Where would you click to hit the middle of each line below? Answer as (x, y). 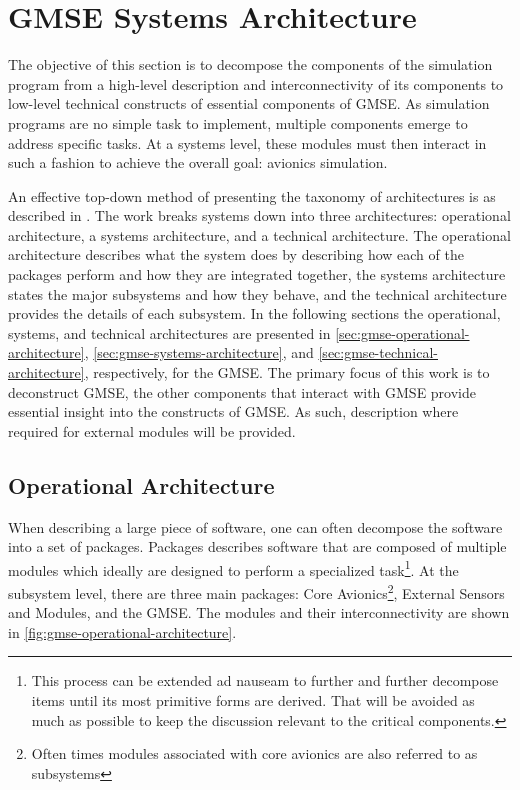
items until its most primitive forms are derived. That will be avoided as (253, 700)
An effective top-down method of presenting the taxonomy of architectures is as (252, 195)
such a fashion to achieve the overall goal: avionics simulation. (198, 162)
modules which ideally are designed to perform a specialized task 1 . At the (233, 568)
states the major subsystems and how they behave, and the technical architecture (257, 293)
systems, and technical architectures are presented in (169, 332)
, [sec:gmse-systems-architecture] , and (199, 352)
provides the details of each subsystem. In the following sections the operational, (254, 313)
